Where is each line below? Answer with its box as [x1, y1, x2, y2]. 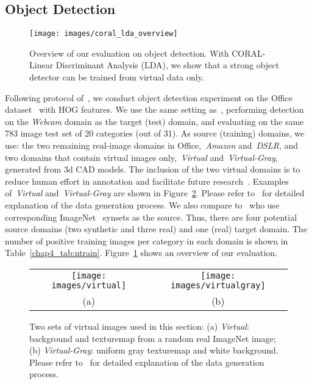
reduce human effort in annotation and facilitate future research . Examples [5, 174, 289, 187]
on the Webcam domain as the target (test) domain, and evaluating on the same [5, 115, 304, 127]
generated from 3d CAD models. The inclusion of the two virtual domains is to [5, 163, 300, 176]
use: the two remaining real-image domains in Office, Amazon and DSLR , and [5, 139, 299, 152]
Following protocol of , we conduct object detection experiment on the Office [5, 91, 292, 104]
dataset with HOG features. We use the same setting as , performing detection [5, 103, 304, 116]
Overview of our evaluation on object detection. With [29, 46, 229, 59]
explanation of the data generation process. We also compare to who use [5, 198, 280, 211]
